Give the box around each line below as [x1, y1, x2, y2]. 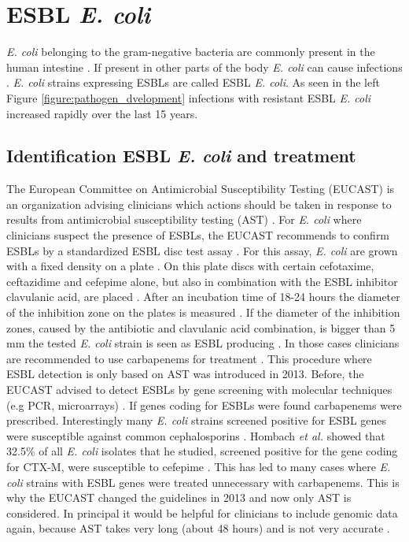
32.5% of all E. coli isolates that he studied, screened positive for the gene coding [6, 443, 398, 459]
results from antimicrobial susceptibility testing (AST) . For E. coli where [6, 211, 362, 228]
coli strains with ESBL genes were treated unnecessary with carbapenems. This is [6, 473, 400, 490]
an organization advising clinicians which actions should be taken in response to [6, 195, 392, 212]
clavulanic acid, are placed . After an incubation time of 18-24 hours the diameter [6, 288, 400, 305]
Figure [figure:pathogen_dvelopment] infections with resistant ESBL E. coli [6, 89, 371, 106]
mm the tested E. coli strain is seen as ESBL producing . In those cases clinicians [6, 335, 400, 351]
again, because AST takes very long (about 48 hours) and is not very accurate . [6, 520, 390, 536]
